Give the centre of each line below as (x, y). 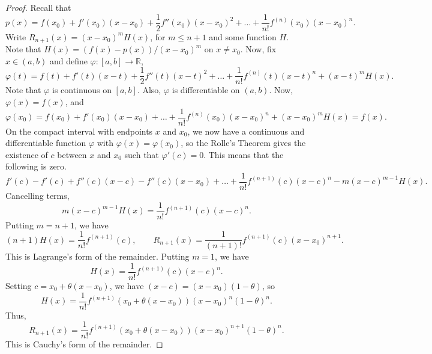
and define (68, 60)
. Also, (149, 90)
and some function (243, 36)
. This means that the (244, 154)
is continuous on (82, 90)
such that (142, 154)
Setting (19, 286)
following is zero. (36, 166)
